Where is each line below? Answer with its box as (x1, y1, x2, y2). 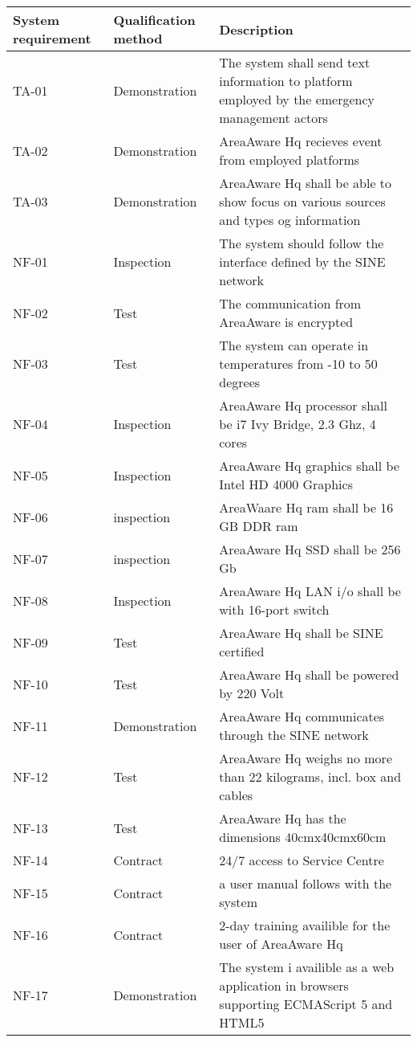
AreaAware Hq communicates (219, 707, 385, 725)
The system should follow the (219, 234, 384, 252)
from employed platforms (219, 150, 360, 169)
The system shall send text (219, 53, 370, 72)
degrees (219, 373, 261, 391)
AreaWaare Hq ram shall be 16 (219, 498, 394, 517)
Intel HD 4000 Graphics (219, 475, 353, 493)
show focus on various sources (219, 192, 386, 210)
